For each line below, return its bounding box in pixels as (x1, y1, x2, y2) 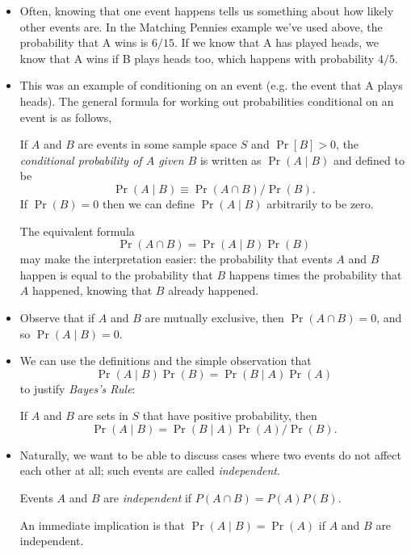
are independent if (103, 489, 192, 506)
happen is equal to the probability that (19, 266, 213, 283)
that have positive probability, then (142, 407, 317, 424)
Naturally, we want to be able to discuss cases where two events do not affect (19, 446, 401, 463)
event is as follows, (19, 108, 112, 125)
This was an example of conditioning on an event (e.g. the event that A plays (19, 77, 403, 94)
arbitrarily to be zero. (266, 195, 374, 212)
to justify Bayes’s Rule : (19, 380, 136, 397)
